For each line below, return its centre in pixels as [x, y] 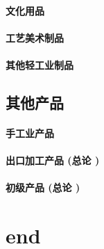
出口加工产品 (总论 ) [53, 160]
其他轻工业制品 [40, 64]
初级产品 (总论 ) [43, 187]
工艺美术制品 [35, 37]
